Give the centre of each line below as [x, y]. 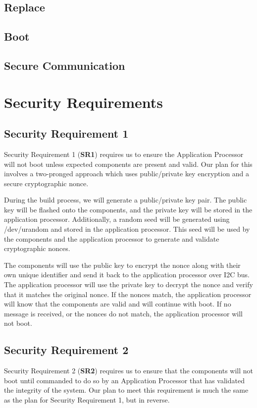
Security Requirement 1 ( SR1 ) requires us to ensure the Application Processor [124, 154]
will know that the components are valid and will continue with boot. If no [118, 304]
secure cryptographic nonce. [46, 183]
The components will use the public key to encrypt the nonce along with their [122, 265]
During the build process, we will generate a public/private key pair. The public [126, 200]
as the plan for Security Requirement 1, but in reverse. [87, 400]
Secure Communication [65, 65]
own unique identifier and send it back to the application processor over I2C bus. [127, 275]
